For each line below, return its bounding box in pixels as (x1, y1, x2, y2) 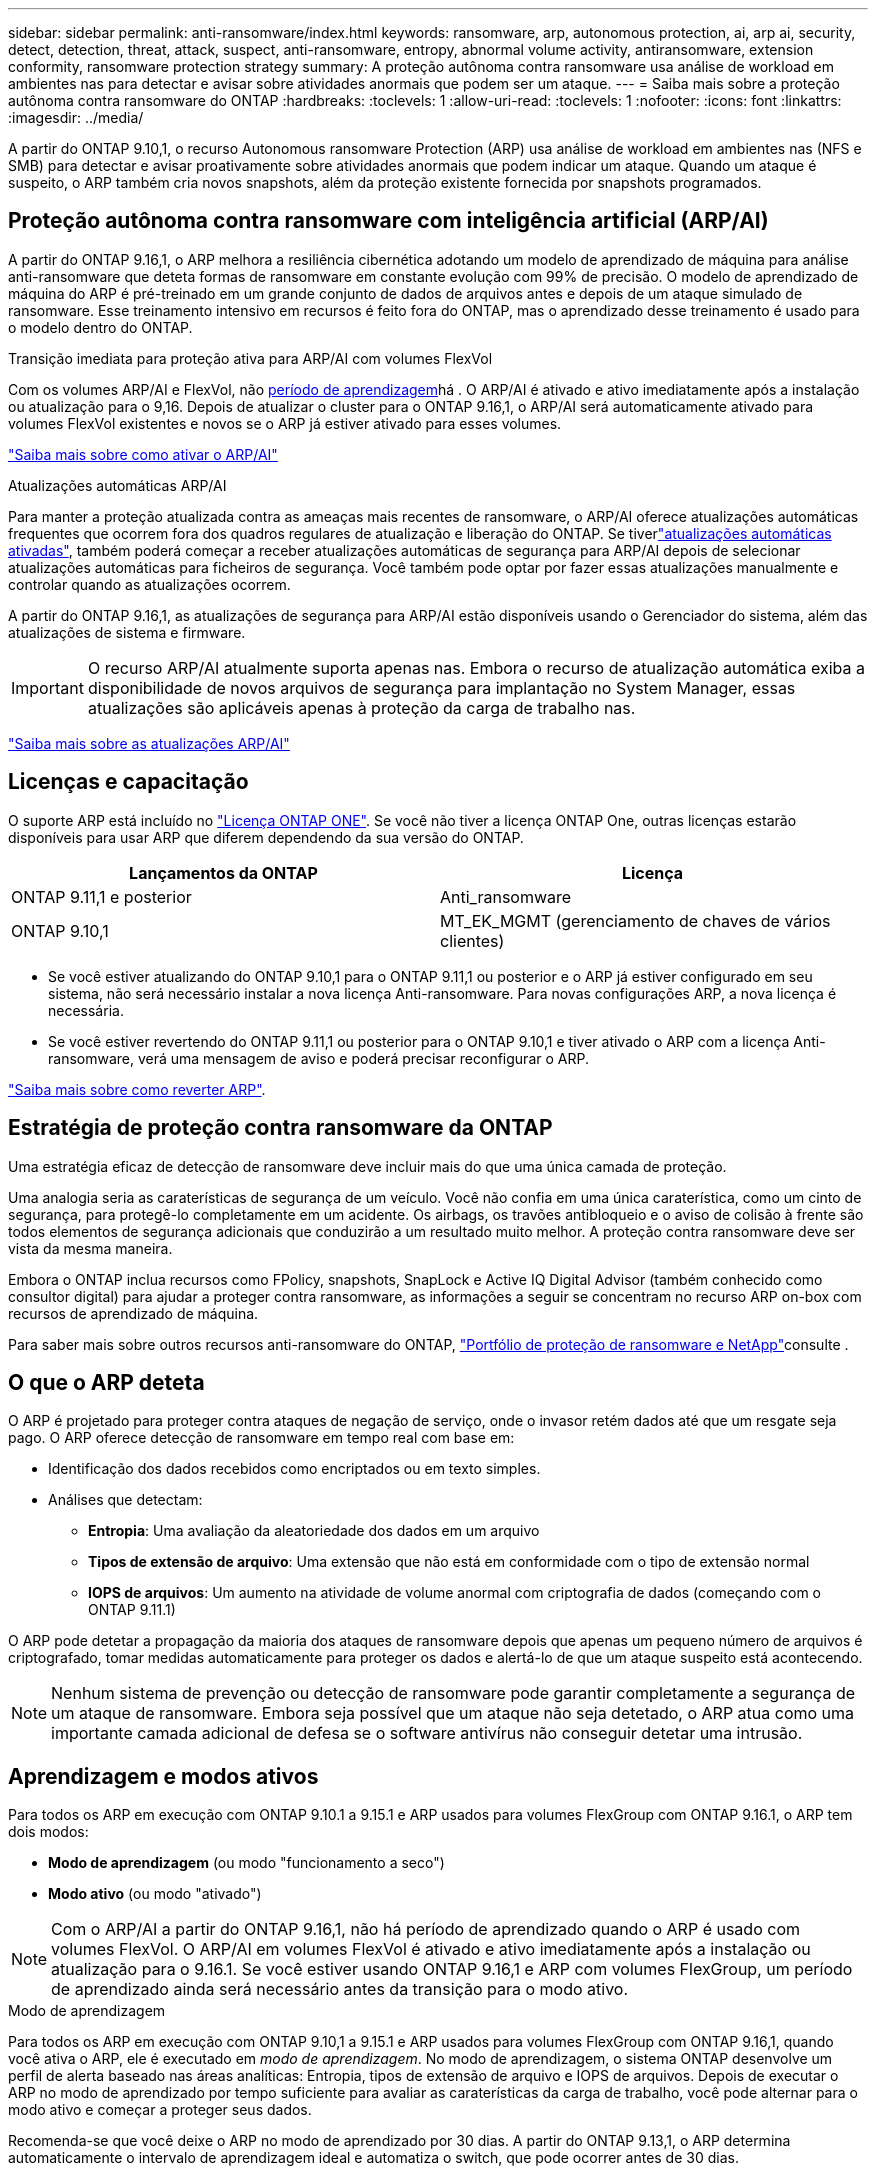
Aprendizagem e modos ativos (8, 1763, 319, 1789)
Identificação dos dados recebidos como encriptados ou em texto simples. (48, 1460, 541, 1478)
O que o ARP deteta (8, 1369, 205, 1395)
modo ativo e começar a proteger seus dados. (8, 2101, 312, 2119)
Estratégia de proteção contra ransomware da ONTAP (8, 1115, 553, 1141)
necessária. (48, 1001, 124, 1019)
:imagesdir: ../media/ (8, 109, 144, 126)
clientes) (440, 930, 505, 951)
